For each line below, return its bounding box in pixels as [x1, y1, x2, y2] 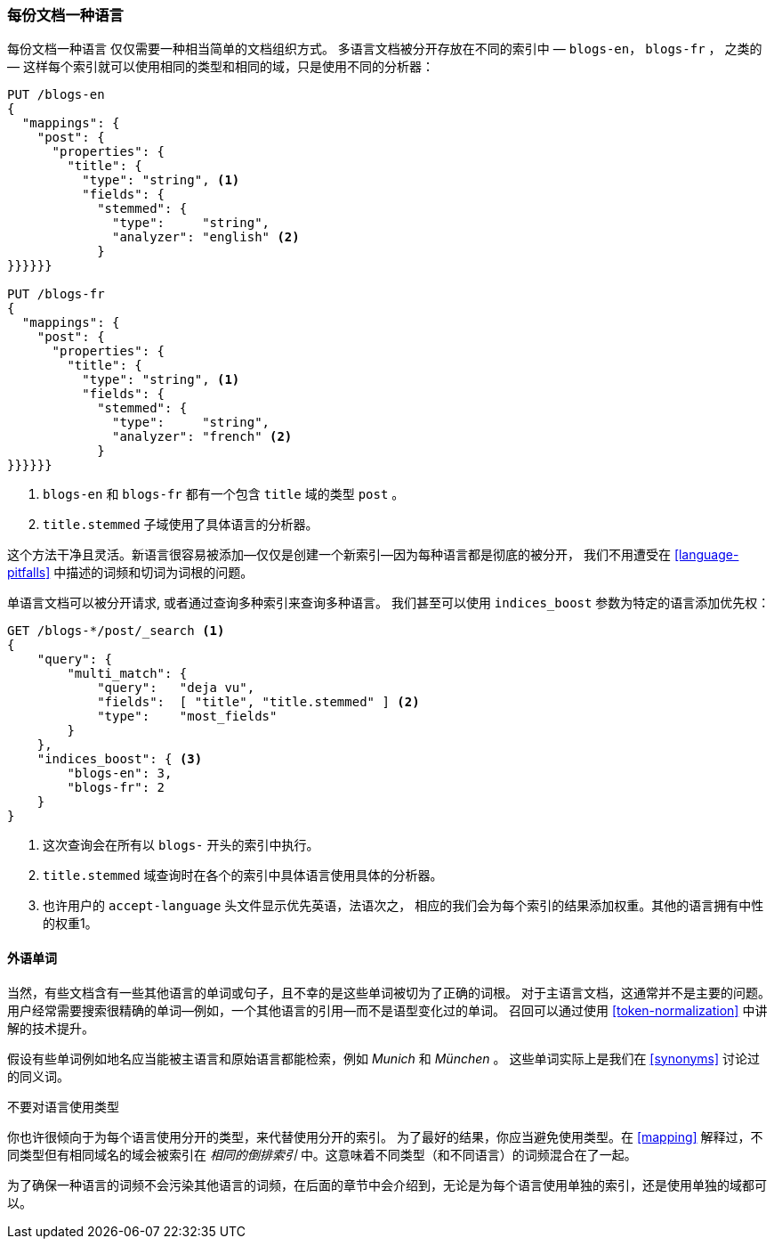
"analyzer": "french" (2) [112, 429, 293, 444]
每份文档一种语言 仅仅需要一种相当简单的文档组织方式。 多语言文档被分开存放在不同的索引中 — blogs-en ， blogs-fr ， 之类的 [7, 41, 762, 57]
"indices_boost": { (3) [36, 752, 203, 767]
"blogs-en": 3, [67, 766, 173, 781]
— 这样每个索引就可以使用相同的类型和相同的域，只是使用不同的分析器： [7, 59, 434, 75]
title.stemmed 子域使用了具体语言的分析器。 [43, 517, 318, 533]
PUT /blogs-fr [7, 287, 105, 302]
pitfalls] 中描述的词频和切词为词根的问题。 [7, 565, 254, 581]
